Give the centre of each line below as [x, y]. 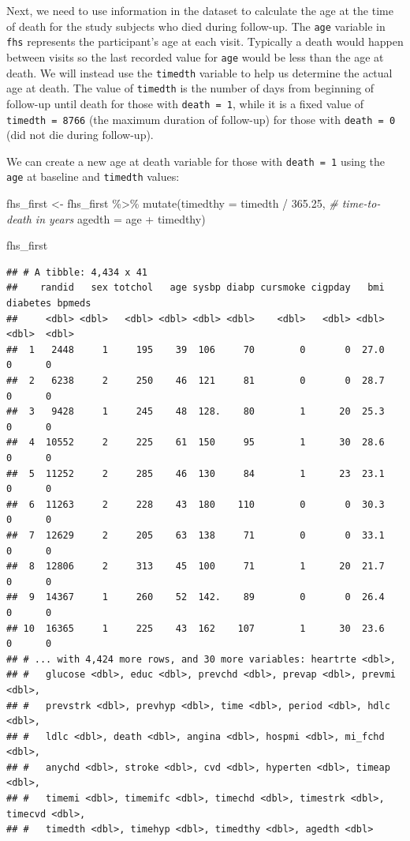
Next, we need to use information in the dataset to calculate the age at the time [200, 10]
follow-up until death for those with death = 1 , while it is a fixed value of [185, 103]
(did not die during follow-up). [80, 135]
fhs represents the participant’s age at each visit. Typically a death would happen [205, 41]
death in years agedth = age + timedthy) [106, 218]
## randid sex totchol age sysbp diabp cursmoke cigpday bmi [196, 288]
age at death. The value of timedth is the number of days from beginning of [190, 88]
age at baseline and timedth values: [93, 176]
